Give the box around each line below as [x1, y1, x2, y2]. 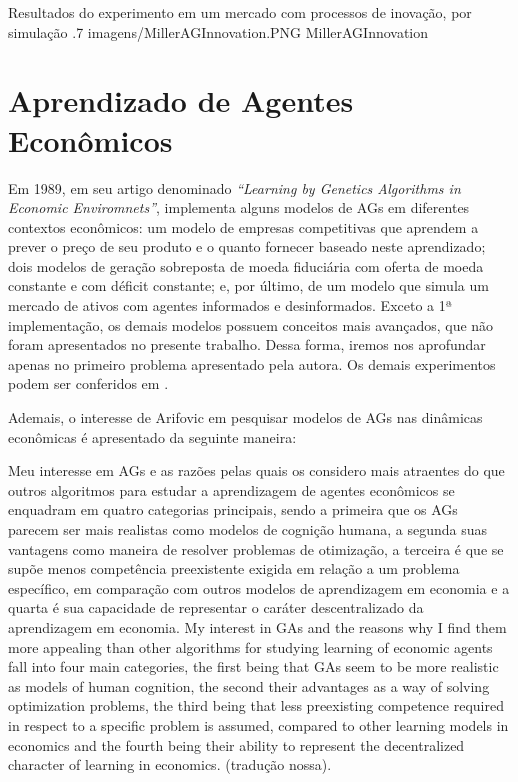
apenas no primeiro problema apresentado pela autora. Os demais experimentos [8, 353, 496, 374]
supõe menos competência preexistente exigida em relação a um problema [8, 558, 460, 579]
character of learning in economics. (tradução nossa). [8, 754, 332, 775]
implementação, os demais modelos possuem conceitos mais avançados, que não [8, 314, 494, 335]
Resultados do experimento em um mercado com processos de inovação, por [8, 2, 472, 22]
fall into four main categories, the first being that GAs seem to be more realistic [8, 656, 499, 677]
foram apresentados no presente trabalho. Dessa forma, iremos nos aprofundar [8, 334, 486, 355]
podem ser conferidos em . [8, 373, 169, 394]
